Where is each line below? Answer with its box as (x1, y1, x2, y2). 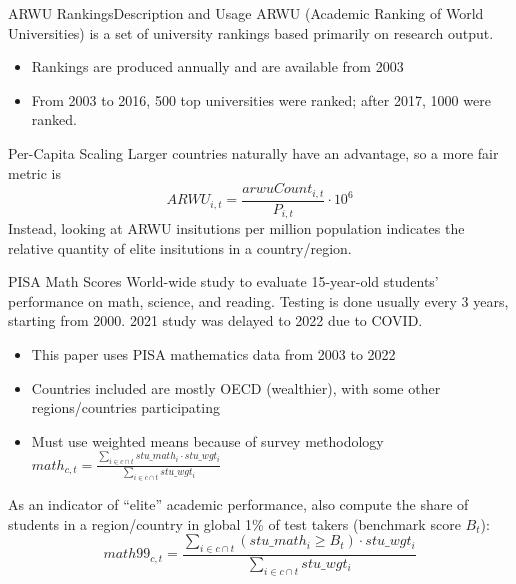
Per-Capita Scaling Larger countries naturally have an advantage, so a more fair (8, 142, 499, 163)
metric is (8, 162, 61, 183)
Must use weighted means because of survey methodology (31, 430, 384, 451)
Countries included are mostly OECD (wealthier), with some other (31, 377, 441, 398)
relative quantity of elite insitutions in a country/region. (8, 237, 352, 258)
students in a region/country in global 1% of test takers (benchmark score (8, 513, 461, 534)
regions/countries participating (31, 397, 220, 418)
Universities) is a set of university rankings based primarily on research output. (8, 22, 494, 43)
